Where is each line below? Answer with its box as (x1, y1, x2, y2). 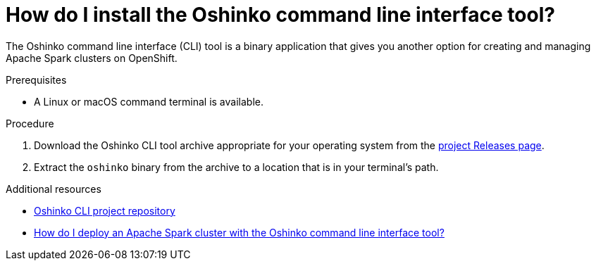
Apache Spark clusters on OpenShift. (6, 51, 178, 64)
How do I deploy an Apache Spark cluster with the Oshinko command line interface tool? (34, 226, 445, 239)
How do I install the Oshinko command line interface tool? (6, 3, 555, 27)
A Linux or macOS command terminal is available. (34, 95, 263, 108)
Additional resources (6, 182, 101, 195)
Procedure (6, 117, 54, 129)
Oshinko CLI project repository (34, 204, 175, 217)
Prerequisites (6, 73, 67, 86)
